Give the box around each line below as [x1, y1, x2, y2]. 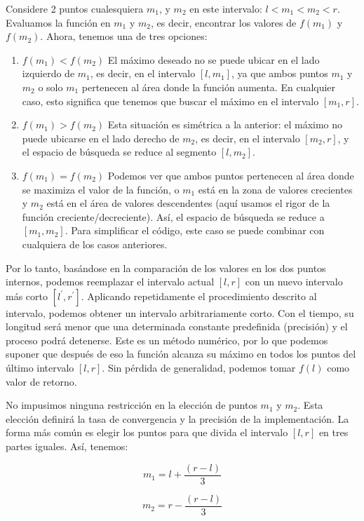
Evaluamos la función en [6, 15, 111, 29]
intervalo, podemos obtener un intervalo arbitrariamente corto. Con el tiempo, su [6, 305, 354, 320]
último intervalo [6, 360, 74, 375]
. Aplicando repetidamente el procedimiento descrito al [81, 288, 317, 303]
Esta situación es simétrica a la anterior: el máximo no [107, 117, 343, 132]
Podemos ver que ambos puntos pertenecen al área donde [107, 168, 354, 182]
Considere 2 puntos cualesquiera [6, 1, 144, 15]
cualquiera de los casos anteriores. [22, 236, 168, 251]
